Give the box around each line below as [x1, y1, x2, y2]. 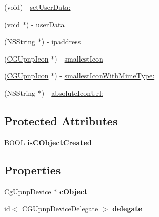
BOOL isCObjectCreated [4, 136, 92, 147]
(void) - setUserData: [4, 2, 71, 12]
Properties [4, 162, 61, 177]
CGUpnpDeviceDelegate [22, 203, 98, 214]
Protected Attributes [4, 112, 118, 128]
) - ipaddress [41, 36, 81, 47]
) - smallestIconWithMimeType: [54, 70, 155, 81]
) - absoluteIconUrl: [41, 87, 103, 98]
